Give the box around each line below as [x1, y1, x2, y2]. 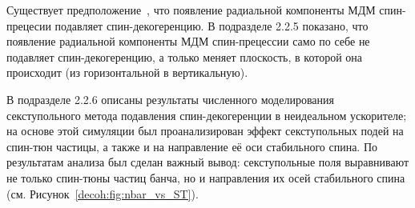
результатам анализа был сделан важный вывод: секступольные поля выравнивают [6, 154, 409, 170]
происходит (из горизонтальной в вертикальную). [6, 64, 248, 81]
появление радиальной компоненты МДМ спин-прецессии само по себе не [6, 33, 370, 50]
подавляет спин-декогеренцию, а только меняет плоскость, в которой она [6, 48, 362, 65]
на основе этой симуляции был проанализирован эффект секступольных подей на [6, 122, 404, 139]
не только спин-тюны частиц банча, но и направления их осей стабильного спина [6, 169, 405, 186]
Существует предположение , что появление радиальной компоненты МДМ [6, 2, 376, 18]
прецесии [6, 17, 51, 34]
